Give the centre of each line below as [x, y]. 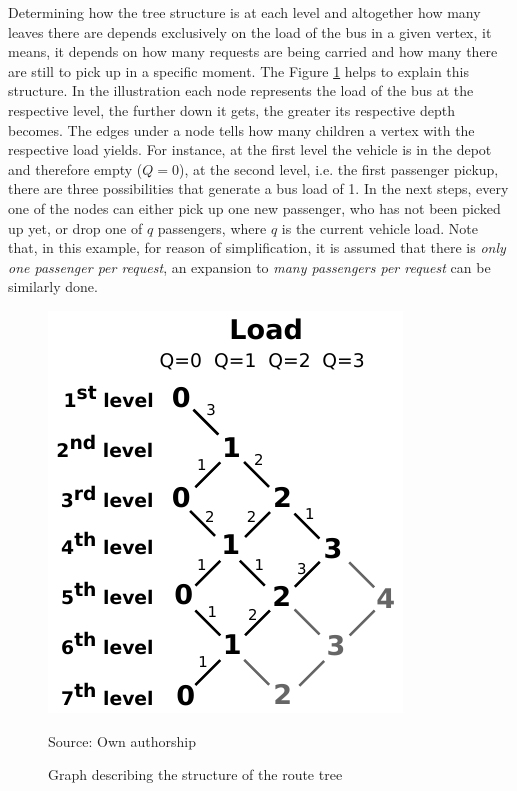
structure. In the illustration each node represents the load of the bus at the [241, 90]
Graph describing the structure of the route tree [195, 774]
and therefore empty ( [75, 168]
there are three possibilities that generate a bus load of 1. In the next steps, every [258, 188]
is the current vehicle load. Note [379, 227]
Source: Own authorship [122, 740]
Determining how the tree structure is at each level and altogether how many [244, 12]
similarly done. [53, 286]
